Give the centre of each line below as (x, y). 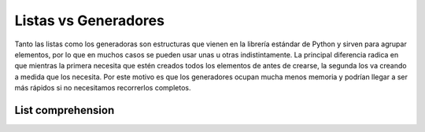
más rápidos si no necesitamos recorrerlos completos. (103, 88)
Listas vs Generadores (90, 20)
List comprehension (65, 110)
